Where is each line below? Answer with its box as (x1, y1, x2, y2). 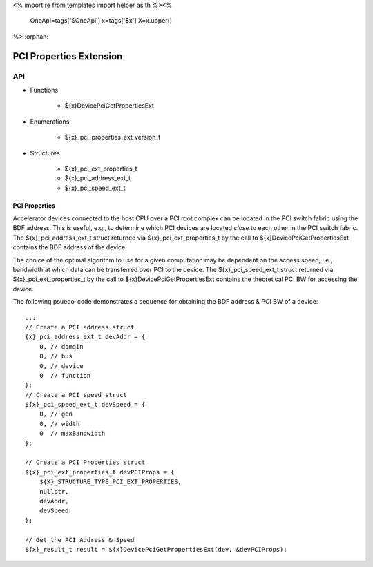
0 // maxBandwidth (39, 430, 106, 438)
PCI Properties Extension (12, 50, 123, 62)
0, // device (39, 362, 84, 369)
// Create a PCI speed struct (25, 391, 128, 398)
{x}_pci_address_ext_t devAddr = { (25, 333, 146, 341)
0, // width (39, 420, 80, 427)
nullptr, (39, 488, 69, 495)
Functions (30, 86, 59, 94)
